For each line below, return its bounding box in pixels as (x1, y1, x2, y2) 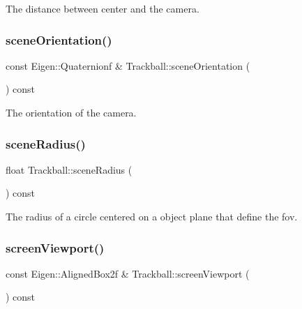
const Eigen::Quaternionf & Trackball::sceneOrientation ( (6, 58, 250, 73)
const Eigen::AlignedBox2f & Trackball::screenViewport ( (6, 266, 250, 280)
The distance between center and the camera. (6, 1, 199, 15)
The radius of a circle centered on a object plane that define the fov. (6, 209, 298, 223)
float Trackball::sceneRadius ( (6, 162, 133, 176)
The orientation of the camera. (6, 105, 137, 119)
